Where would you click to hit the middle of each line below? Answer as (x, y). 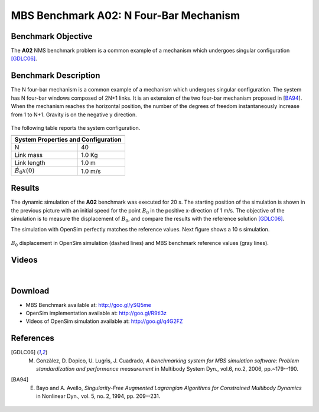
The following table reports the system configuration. (76, 127)
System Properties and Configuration (68, 140)
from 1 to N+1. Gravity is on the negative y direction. (74, 115)
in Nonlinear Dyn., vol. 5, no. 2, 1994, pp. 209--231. (98, 396)
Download (30, 291)
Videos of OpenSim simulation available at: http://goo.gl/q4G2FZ (104, 321)
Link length (30, 163)
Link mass (29, 155)
